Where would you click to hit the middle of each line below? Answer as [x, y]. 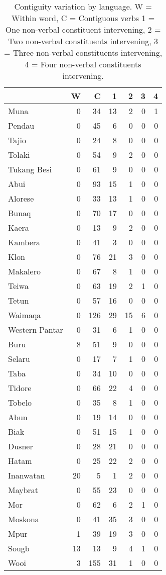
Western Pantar [36, 329]
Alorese [21, 198]
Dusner [21, 446]
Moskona [24, 519]
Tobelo [20, 402]
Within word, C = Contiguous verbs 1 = [83, 18]
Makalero [24, 271]
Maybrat [23, 490]
